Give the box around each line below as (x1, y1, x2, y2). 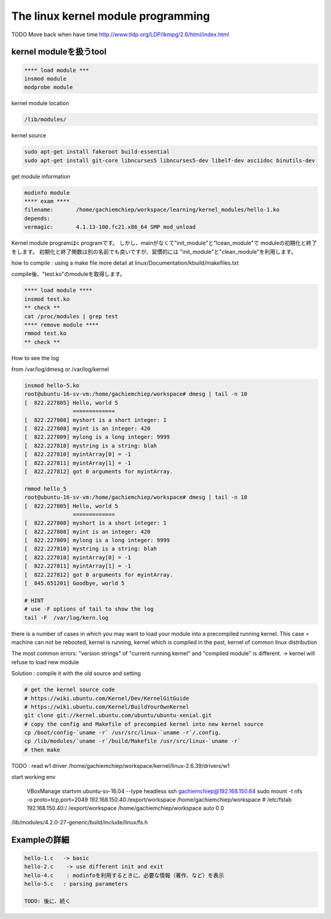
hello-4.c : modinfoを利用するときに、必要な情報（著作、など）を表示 (24, 872, 224, 878)
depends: (24, 215, 51, 222)
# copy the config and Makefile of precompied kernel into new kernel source (24, 721, 264, 727)
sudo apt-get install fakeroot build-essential (24, 148, 170, 155)
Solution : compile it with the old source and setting (11, 670, 141, 677)
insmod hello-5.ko (24, 382, 80, 389)
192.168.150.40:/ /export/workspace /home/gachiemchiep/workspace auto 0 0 (26, 805, 224, 812)
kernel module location (11, 100, 70, 107)
